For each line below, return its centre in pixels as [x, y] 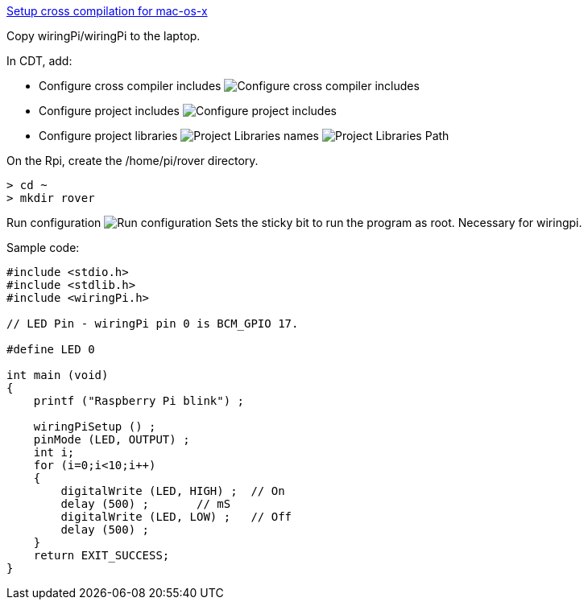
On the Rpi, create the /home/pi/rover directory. [133, 161]
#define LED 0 [51, 349]
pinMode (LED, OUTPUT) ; [112, 439]
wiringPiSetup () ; [95, 427]
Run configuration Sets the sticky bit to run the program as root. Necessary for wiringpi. [294, 223]
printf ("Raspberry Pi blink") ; [139, 401]
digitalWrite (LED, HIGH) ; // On [173, 491]
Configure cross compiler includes [130, 86]
